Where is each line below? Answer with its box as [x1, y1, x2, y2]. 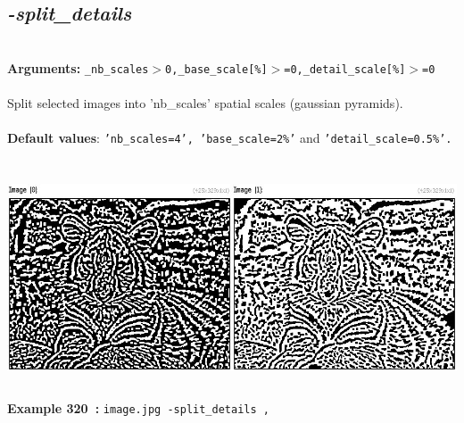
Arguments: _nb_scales [7, 58, 149, 77]
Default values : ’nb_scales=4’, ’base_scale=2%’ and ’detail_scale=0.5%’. [7, 129, 452, 147]
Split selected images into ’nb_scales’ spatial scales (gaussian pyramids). [7, 94, 403, 112]
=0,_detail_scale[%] [284, 62, 406, 76]
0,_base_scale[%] [165, 62, 268, 76]
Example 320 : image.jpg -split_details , [7, 399, 269, 418]
